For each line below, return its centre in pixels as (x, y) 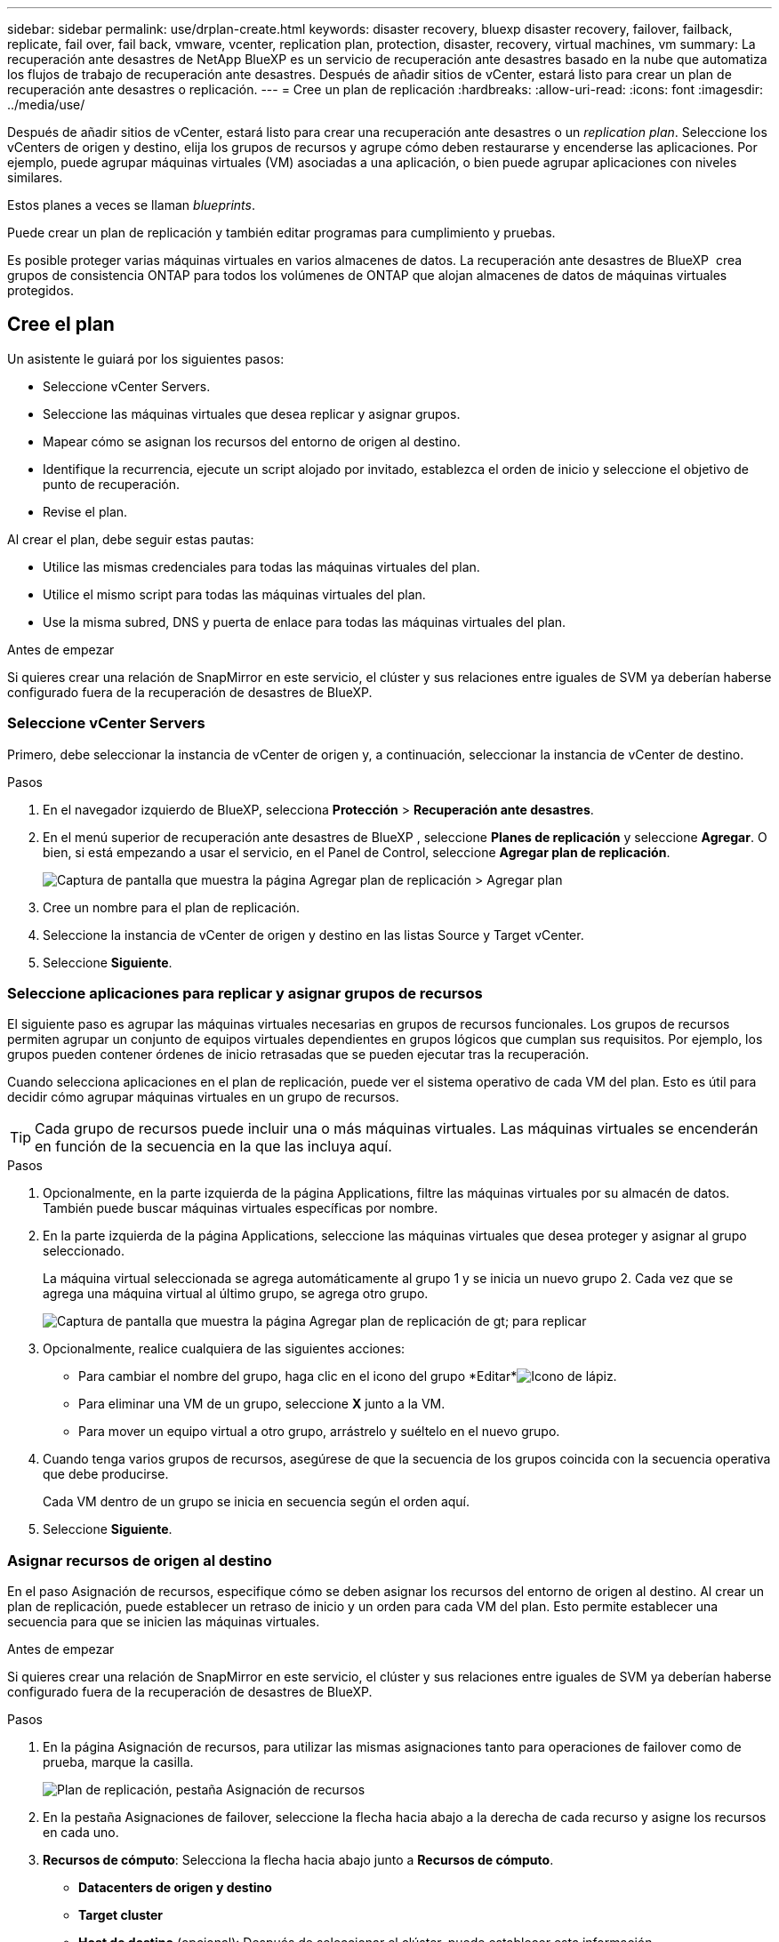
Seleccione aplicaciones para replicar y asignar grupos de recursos (245, 993)
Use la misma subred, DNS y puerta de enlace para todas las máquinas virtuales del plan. (305, 622)
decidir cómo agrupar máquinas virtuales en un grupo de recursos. (203, 1097)
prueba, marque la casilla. (118, 1762)
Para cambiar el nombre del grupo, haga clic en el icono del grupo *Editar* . (348, 1376)
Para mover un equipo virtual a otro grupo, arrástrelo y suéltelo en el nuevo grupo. (319, 1432)
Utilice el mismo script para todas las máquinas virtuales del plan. (234, 594)
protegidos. (40, 290)
